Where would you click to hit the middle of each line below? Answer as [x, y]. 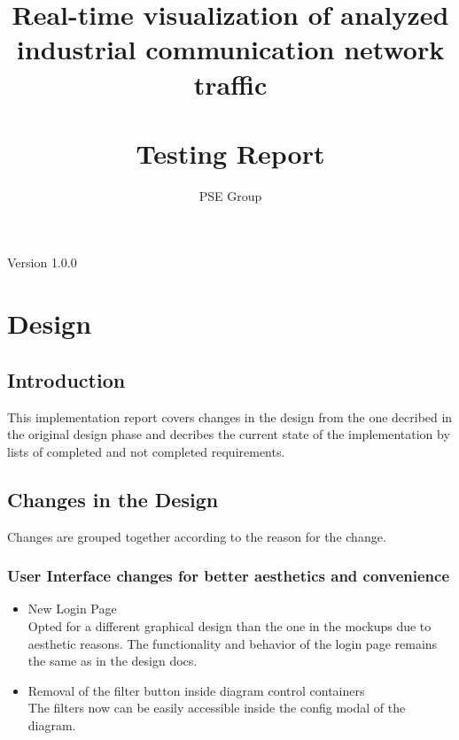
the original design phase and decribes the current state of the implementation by [229, 434]
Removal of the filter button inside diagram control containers [196, 690]
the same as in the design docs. [113, 661]
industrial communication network [230, 49]
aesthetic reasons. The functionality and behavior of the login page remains [233, 643]
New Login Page [72, 609]
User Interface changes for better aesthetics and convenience [229, 576]
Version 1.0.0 [42, 262]
